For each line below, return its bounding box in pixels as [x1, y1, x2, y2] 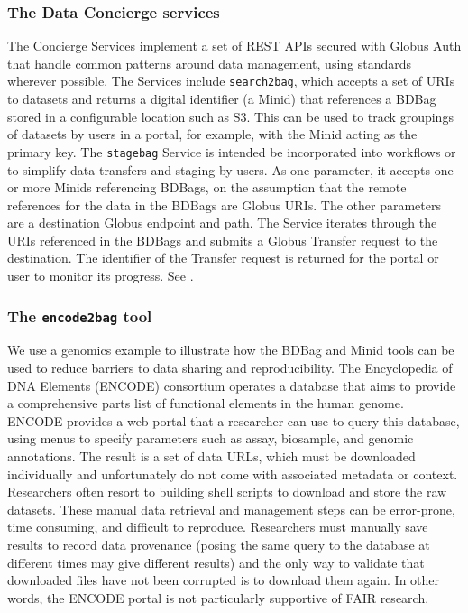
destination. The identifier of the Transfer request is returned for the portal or [7, 248, 439, 267]
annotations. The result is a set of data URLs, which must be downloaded [7, 447, 416, 465]
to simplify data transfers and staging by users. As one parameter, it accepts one [7, 160, 454, 179]
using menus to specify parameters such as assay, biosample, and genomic [7, 429, 414, 448]
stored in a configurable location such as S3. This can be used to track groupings [7, 107, 454, 125]
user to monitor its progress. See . [7, 266, 194, 285]
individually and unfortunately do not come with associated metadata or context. [7, 464, 458, 483]
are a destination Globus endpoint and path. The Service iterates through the [7, 213, 437, 232]
